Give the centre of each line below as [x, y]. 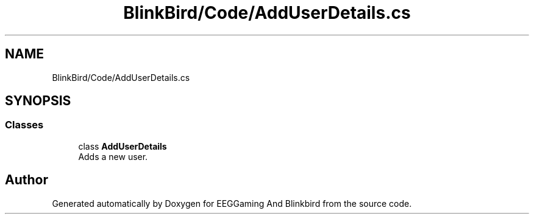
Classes [24, 125]
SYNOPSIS [38, 101]
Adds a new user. [113, 156]
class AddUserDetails [123, 146]
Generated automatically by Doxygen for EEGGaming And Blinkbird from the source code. [232, 203]
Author [27, 180]
